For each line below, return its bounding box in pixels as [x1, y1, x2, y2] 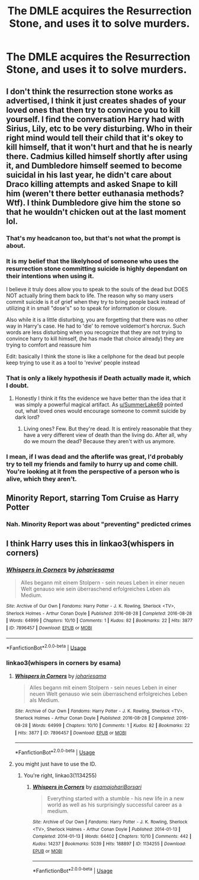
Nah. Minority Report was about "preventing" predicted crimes [6, 520, 191, 529]
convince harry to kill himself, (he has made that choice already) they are [6, 335, 184, 342]
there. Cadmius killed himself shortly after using [6, 151, 188, 161]
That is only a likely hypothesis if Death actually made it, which [6, 374, 191, 382]
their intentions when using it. [6, 272, 94, 280]
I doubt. [6, 381, 29, 389]
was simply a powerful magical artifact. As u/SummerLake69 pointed [14, 401, 184, 408]
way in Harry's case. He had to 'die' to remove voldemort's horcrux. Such [6, 322, 185, 329]
